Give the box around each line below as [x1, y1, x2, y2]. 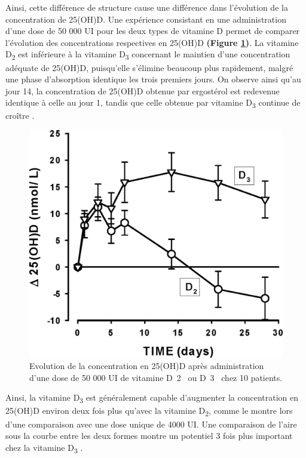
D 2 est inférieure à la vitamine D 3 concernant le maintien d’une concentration [5, 48, 290, 62]
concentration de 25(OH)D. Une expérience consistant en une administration [5, 13, 286, 25]
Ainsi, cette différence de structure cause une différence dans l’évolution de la [5, 1, 288, 13]
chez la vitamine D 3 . [5, 441, 83, 455]
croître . [5, 109, 35, 122]
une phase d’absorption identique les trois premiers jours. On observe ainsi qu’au [5, 73, 301, 85]
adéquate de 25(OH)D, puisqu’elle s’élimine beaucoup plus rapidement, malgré [5, 61, 293, 73]
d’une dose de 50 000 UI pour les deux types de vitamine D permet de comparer [5, 24, 300, 37]
